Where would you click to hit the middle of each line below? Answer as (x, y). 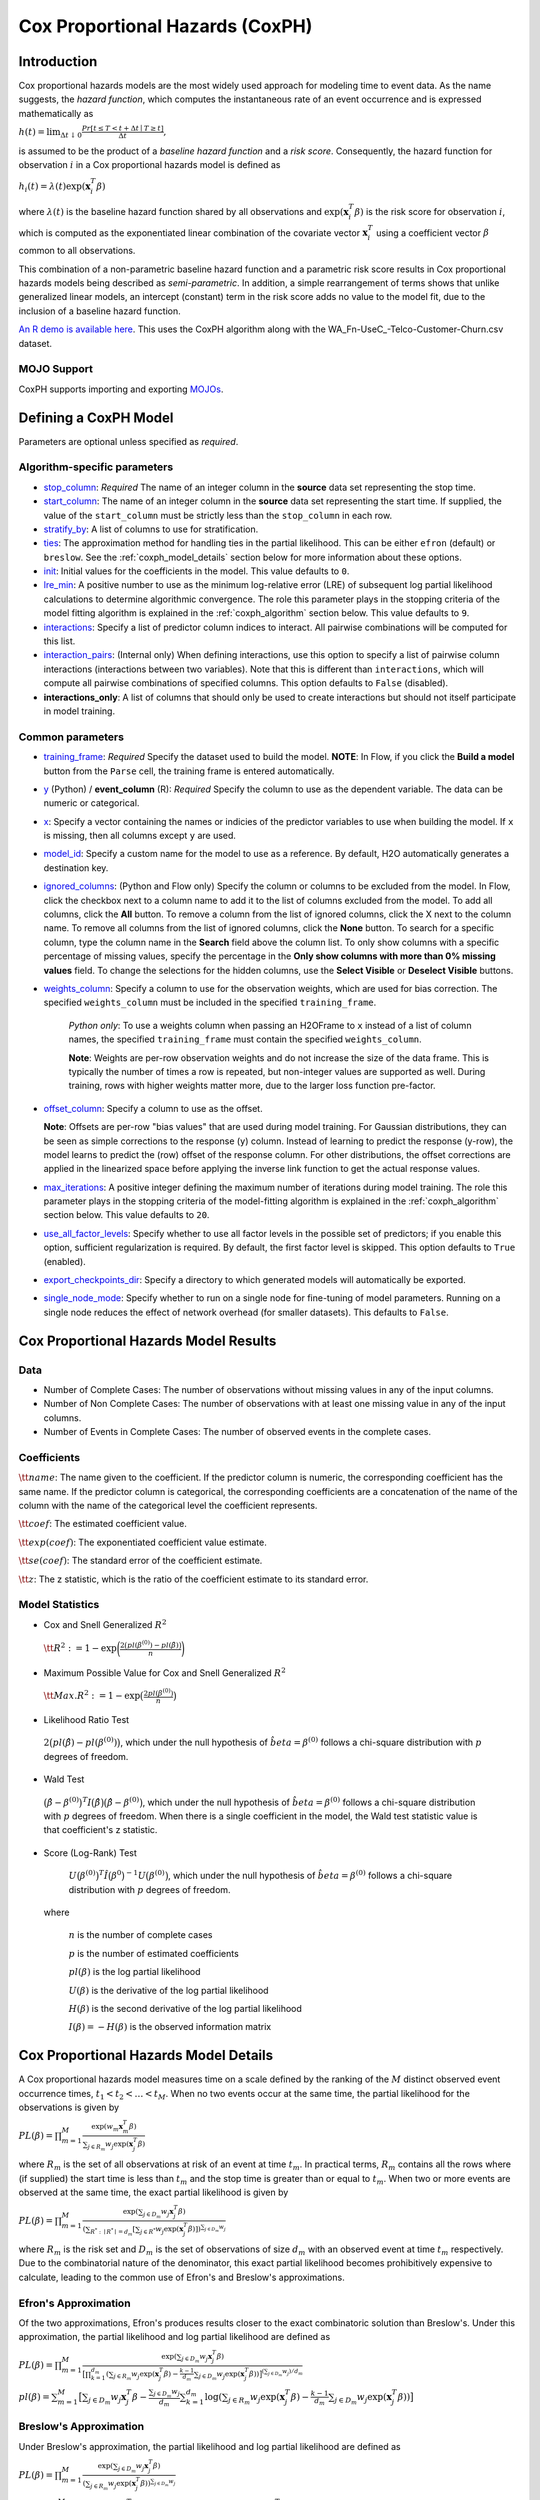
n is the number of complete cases (140, 1935)
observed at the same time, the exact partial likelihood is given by (153, 2192)
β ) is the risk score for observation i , (430, 211)
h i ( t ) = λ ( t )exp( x (54, 188)
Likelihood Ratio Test (86, 1720)
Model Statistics (59, 1605)
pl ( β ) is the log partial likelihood (134, 1972)
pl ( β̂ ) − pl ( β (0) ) (85, 1742)
